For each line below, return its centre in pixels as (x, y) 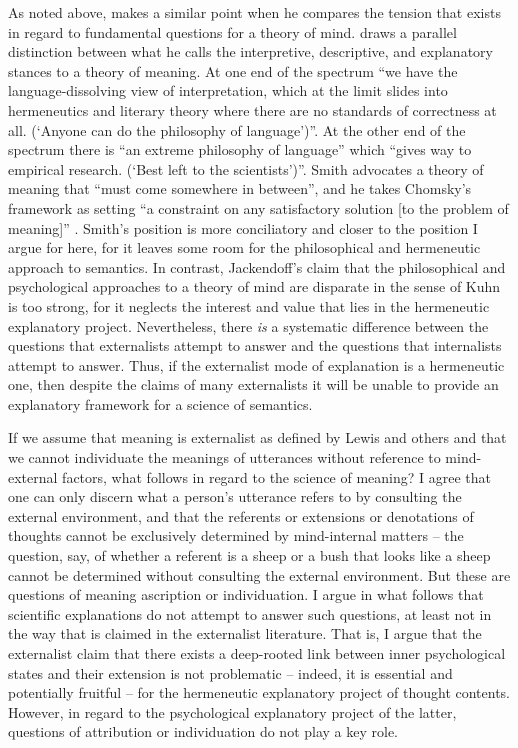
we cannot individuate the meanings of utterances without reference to (224, 457)
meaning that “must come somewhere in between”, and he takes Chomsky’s (240, 188)
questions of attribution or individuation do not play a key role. (203, 731)
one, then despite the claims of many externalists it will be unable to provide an (253, 384)
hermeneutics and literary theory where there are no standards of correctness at (252, 109)
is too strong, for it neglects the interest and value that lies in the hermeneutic (249, 305)
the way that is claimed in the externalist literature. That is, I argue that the (245, 633)
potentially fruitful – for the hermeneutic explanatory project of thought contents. (259, 692)
